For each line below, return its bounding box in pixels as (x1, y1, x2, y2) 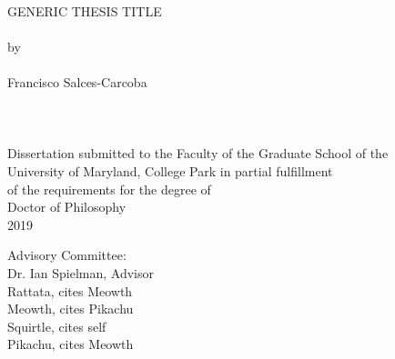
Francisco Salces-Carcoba (7, 72, 147, 91)
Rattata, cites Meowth (7, 281, 133, 300)
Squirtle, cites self (7, 316, 106, 335)
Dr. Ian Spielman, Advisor (7, 263, 154, 282)
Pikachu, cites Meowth (7, 334, 134, 354)
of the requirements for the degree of (7, 179, 211, 198)
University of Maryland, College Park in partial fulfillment (7, 161, 333, 180)
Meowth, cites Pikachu (7, 299, 134, 318)
